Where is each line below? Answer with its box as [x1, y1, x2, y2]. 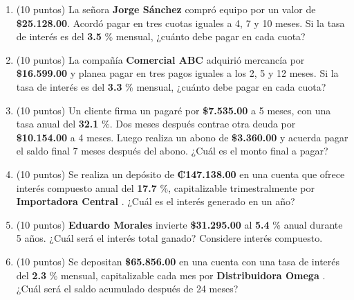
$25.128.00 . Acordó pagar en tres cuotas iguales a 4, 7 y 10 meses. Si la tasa [16, 15, 345, 30]
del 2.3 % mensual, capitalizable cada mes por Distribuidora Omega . [16, 267, 326, 282]
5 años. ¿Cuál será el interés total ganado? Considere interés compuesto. [16, 231, 323, 245]
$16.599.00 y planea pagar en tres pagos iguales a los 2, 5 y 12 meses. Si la [16, 66, 339, 80]
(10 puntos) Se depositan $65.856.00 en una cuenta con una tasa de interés [16, 254, 340, 268]
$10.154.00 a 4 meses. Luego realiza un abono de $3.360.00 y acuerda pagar [16, 130, 348, 144]
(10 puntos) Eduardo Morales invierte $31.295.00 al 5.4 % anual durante [16, 217, 343, 231]
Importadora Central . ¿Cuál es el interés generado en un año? [16, 194, 295, 209]
